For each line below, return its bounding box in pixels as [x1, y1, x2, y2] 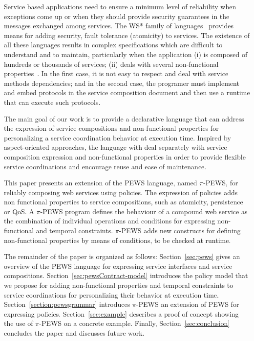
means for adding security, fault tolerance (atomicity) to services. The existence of [4, 30, 250, 40]
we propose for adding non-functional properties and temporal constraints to [4, 280, 233, 290]
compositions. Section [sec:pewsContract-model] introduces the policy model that [4, 270, 248, 281]
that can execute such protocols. [4, 97, 101, 107]
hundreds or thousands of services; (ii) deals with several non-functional [4, 59, 219, 69]
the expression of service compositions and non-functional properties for [4, 123, 219, 133]
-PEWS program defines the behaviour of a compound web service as [40, 206, 248, 216]
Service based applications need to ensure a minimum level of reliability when [4, 1, 236, 11]
